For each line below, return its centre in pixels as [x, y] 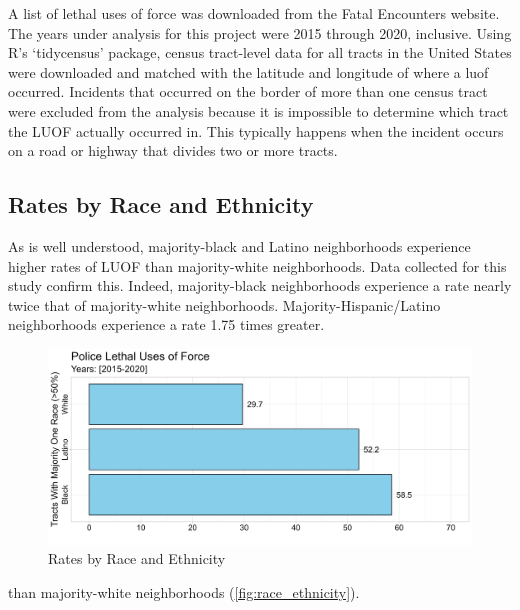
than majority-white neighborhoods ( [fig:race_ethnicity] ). [184, 591]
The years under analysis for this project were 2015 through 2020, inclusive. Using [260, 32]
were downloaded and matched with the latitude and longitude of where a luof [248, 71]
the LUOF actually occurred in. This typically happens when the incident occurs [256, 130]
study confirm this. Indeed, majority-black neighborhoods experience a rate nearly [260, 285]
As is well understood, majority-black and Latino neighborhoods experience [239, 245]
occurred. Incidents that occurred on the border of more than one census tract [248, 91]
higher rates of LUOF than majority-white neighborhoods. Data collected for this [257, 265]
